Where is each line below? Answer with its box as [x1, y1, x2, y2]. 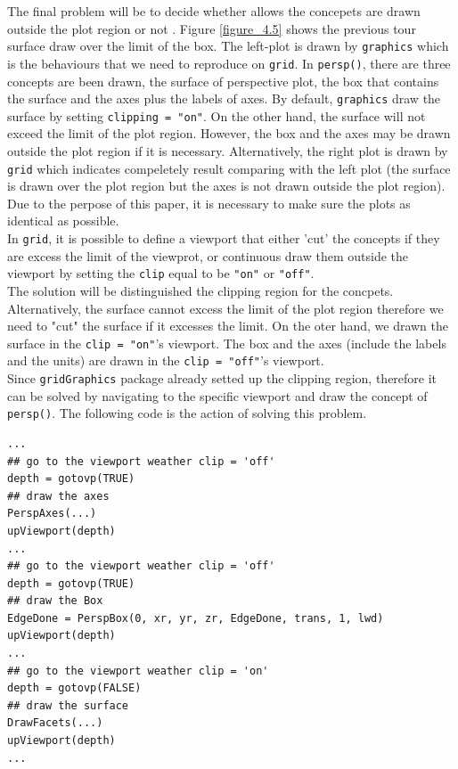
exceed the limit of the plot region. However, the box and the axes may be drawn [7, 124, 451, 143]
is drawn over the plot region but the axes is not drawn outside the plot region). [7, 176, 446, 195]
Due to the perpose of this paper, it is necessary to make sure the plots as [7, 193, 411, 212]
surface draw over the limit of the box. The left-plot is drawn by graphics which [7, 37, 449, 55]
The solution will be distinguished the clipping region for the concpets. [7, 281, 394, 299]
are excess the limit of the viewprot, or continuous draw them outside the [7, 246, 408, 265]
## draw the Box [7, 594, 103, 608]
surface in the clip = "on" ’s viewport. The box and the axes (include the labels [7, 333, 446, 352]
